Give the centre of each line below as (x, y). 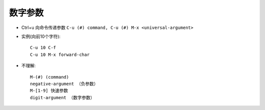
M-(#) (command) (50, 77)
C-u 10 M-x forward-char (60, 55)
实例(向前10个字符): (41, 36)
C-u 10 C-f (43, 48)
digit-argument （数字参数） (63, 97)
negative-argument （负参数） (64, 84)
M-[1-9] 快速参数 (49, 91)
